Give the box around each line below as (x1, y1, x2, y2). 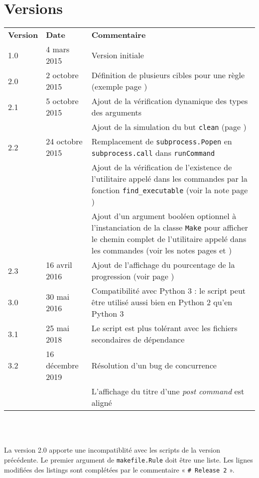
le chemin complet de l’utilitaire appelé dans (91, 233, 247, 245)
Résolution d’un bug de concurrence (91, 359, 217, 371)
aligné (91, 397, 112, 409)
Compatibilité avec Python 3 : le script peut (91, 285, 246, 297)
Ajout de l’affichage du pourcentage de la (91, 259, 235, 271)
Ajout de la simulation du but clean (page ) (91, 121, 247, 133)
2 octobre (46, 69, 79, 81)
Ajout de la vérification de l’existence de (91, 161, 232, 173)
